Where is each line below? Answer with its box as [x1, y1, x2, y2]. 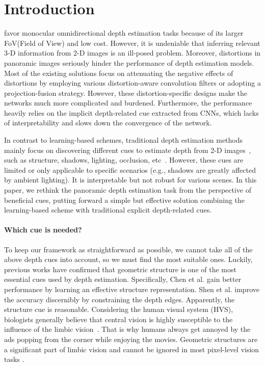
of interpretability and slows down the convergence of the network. [4, 117, 212, 128]
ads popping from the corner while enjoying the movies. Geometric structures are [4, 333, 258, 344]
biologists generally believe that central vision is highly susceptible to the [4, 313, 233, 324]
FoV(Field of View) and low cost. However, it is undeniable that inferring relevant [4, 37, 260, 48]
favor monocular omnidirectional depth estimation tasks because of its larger [4, 28, 244, 38]
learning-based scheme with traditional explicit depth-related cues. [4, 204, 212, 215]
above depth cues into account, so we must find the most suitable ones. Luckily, [4, 254, 253, 265]
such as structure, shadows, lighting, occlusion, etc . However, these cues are [4, 154, 244, 165]
